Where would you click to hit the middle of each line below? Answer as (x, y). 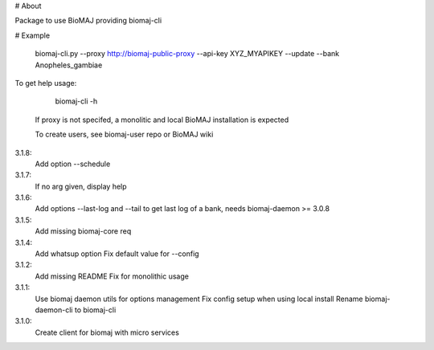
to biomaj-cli (95, 310)
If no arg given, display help (81, 186)
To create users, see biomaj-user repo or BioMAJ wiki (124, 134)
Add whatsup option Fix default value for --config (117, 254)
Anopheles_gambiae (69, 65)
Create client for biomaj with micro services (107, 332)
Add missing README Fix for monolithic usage (112, 276)
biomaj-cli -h (76, 101)
